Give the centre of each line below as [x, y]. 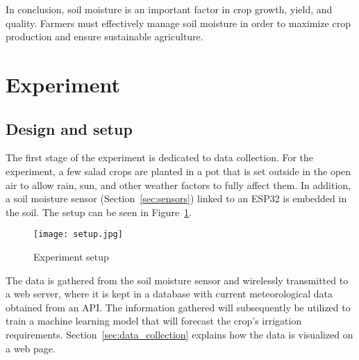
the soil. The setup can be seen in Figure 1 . [99, 212]
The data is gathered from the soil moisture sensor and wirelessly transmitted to [177, 280]
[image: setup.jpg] [78, 235]
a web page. [31, 348]
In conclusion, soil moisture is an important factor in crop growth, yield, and [169, 9]
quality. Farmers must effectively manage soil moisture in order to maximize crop [178, 23]
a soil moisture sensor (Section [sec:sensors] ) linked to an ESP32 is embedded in [176, 198]
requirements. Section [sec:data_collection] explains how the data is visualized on [179, 334]
